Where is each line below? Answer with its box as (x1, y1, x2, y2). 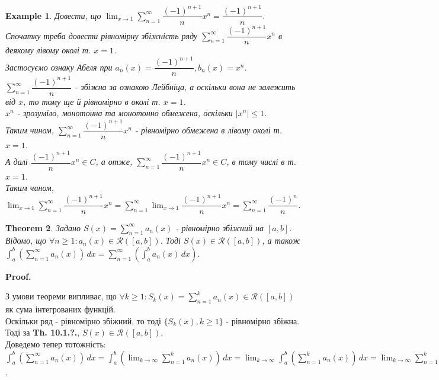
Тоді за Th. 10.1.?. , (5, 326, 80, 339)
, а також (262, 234, 300, 247)
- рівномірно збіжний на (175, 221, 264, 234)
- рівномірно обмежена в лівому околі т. (135, 124, 283, 136)
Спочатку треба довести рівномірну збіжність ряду (5, 29, 198, 41)
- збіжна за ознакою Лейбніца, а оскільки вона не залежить (75, 81, 296, 93)
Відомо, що (5, 234, 46, 247)
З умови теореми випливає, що (5, 290, 117, 302)
